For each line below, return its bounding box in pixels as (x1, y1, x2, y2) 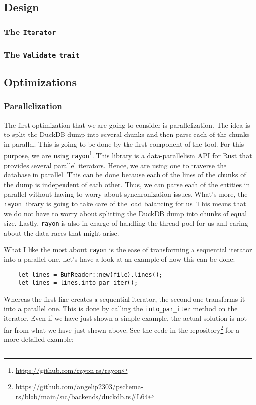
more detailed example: (4, 334, 74, 344)
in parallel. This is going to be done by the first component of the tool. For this (4, 138, 244, 149)
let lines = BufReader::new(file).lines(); (18, 271, 163, 278)
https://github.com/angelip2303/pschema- (15, 381, 144, 392)
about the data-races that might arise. (4, 227, 119, 237)
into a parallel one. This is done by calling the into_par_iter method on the (4, 303, 238, 313)
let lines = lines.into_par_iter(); (18, 279, 138, 287)
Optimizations (4, 74, 77, 89)
